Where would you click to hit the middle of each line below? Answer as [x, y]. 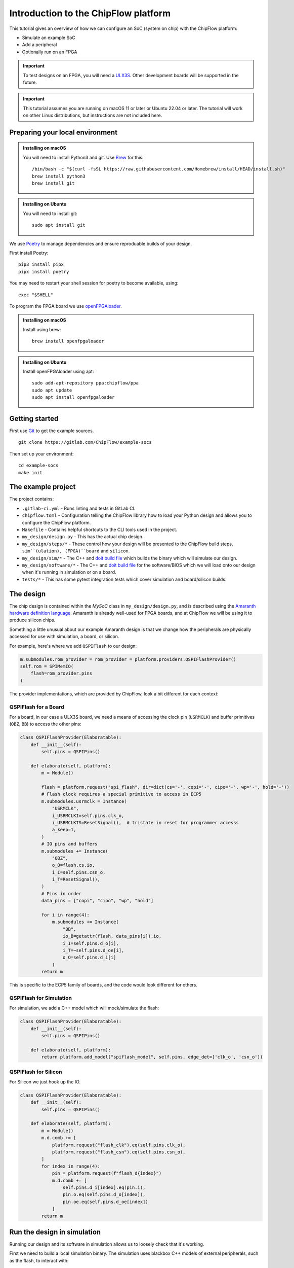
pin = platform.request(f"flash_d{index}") [107, 1173]
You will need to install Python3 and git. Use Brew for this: [83, 157]
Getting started [34, 418]
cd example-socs [38, 466]
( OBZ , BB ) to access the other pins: [46, 724]
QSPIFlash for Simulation [40, 998]
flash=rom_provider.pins [61, 674]
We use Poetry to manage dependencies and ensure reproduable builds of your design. [101, 243]
